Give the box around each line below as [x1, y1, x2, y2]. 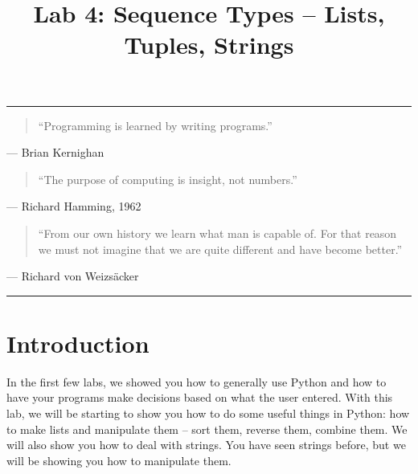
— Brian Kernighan [6, 144, 104, 161]
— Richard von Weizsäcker [6, 268, 139, 284]
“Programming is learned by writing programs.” [38, 116, 273, 133]
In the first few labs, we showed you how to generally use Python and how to [6, 373, 387, 390]
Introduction [6, 326, 150, 359]
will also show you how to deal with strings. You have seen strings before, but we [6, 436, 406, 453]
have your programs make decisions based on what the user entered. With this [6, 389, 393, 406]
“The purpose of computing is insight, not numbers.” [38, 170, 297, 187]
